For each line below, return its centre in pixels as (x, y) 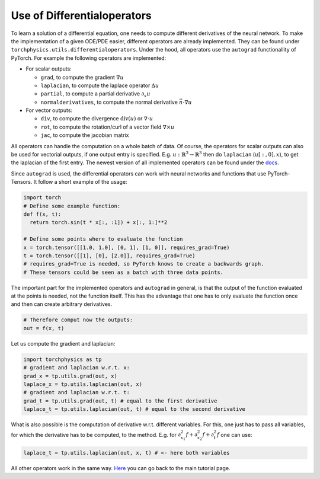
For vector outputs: (49, 110)
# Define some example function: (72, 206)
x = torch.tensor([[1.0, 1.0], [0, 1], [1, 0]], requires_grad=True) (127, 247)
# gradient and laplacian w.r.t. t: (77, 392)
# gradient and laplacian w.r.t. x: (77, 368)
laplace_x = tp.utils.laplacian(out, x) (83, 384)
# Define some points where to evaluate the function (103, 239)
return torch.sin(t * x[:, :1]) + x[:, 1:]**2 (99, 223)
